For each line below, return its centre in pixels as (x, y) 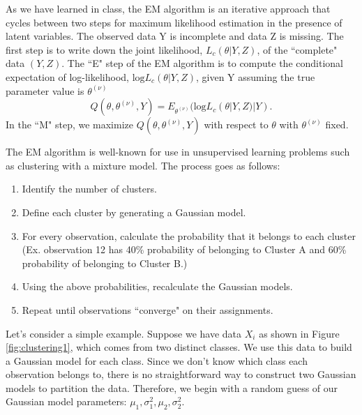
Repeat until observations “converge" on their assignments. (148, 309)
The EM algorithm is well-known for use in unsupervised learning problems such (178, 152)
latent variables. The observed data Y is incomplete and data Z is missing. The (175, 36)
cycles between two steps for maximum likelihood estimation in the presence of (174, 22)
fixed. (337, 124)
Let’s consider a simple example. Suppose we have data (124, 333)
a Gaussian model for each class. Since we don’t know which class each (157, 360)
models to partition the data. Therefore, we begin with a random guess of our (172, 387)
